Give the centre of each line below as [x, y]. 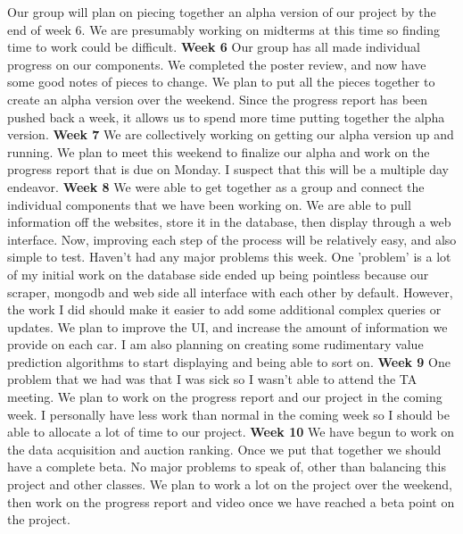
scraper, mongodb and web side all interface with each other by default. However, [230, 292]
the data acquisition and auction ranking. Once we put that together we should [224, 449]
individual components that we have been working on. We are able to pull [209, 204]
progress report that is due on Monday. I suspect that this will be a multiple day [228, 169]
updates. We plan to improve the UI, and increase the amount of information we [227, 326]
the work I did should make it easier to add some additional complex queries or [224, 309]
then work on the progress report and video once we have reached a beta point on [231, 501]
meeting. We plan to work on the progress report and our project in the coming [225, 397]
